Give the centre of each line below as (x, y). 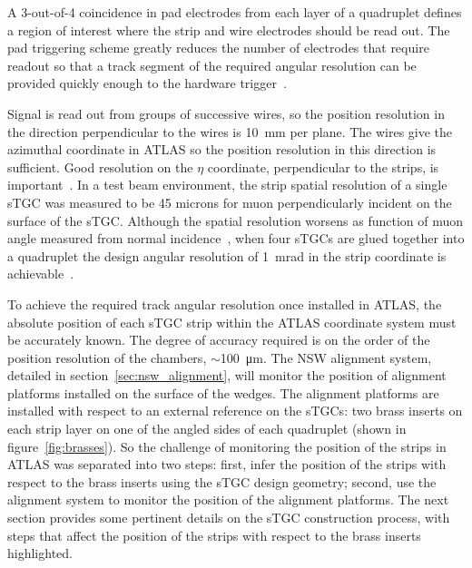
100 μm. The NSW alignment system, (326, 357)
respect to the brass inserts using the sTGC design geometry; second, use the (222, 481)
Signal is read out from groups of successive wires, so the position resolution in (226, 113)
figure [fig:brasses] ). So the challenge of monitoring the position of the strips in (227, 446)
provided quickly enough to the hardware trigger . (147, 83)
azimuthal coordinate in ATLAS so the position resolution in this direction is (222, 149)
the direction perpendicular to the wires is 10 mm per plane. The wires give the (230, 131)
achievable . (41, 274)
